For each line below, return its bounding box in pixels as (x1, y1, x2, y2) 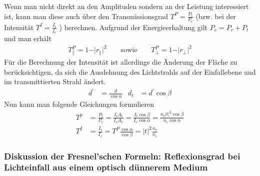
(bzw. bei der (195, 11, 236, 21)
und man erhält (4, 33, 51, 44)
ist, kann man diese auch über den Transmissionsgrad (4, 11, 168, 21)
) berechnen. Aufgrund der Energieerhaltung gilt (59, 22, 207, 32)
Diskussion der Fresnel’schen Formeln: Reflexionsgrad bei (4, 149, 240, 162)
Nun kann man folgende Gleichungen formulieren (4, 99, 154, 109)
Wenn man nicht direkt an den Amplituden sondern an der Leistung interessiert (4, 1, 249, 11)
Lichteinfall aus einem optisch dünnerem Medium (4, 161, 208, 173)
